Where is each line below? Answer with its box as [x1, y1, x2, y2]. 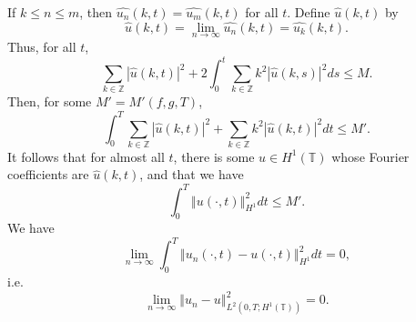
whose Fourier [331, 146, 410, 166]
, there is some [173, 146, 255, 166]
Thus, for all [7, 37, 76, 56]
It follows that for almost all [7, 146, 165, 166]
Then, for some [7, 92, 92, 111]
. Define [287, 3, 330, 21]
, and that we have [139, 165, 244, 184]
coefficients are [7, 165, 89, 184]
